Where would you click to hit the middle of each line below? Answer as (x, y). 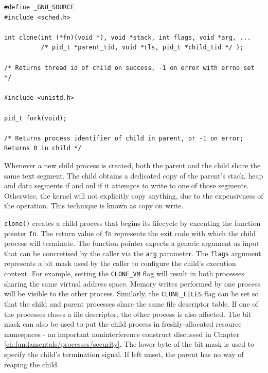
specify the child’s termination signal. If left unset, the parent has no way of (124, 354)
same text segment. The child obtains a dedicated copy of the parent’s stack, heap (134, 175)
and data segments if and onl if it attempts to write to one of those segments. (127, 185)
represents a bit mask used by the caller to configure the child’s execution (120, 263)
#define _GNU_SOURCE (39, 7)
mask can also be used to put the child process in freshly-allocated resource (123, 324)
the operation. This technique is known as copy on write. (94, 206)
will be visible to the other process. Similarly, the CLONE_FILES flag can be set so (131, 294)
